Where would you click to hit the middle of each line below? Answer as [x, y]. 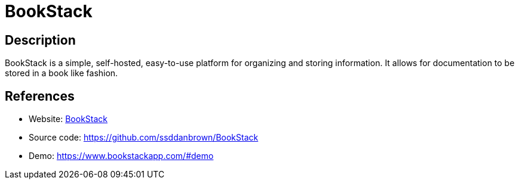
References [40, 96]
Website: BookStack [68, 119]
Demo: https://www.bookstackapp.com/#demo [121, 156]
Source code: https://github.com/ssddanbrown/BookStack [144, 138]
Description [40, 40]
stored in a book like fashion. [62, 73]
